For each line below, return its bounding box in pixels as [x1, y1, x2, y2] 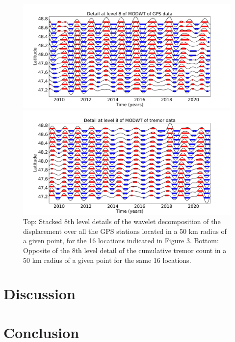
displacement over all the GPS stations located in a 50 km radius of [23, 226, 227, 236]
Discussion [3, 284, 76, 304]
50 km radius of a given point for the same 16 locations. [23, 255, 191, 265]
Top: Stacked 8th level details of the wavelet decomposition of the [23, 216, 221, 227]
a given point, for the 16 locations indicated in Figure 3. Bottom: [23, 235, 219, 246]
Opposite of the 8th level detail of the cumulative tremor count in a [23, 245, 227, 255]
